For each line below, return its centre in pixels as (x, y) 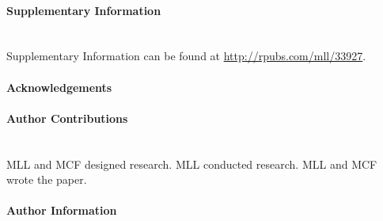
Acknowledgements (59, 87)
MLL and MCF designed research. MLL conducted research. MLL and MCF (192, 164)
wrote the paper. (47, 179)
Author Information (62, 210)
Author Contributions (67, 118)
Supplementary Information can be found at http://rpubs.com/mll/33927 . (186, 56)
